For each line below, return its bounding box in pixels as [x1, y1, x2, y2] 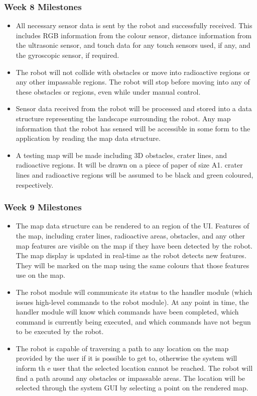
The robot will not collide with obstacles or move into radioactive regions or [16, 66, 250, 77]
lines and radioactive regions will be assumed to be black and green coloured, [16, 169, 253, 180]
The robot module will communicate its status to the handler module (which [16, 286, 252, 297]
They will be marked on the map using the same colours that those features [16, 260, 249, 270]
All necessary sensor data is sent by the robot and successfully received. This [16, 20, 252, 31]
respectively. [16, 179, 54, 190]
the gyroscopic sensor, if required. [16, 50, 119, 60]
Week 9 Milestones [4, 201, 82, 213]
